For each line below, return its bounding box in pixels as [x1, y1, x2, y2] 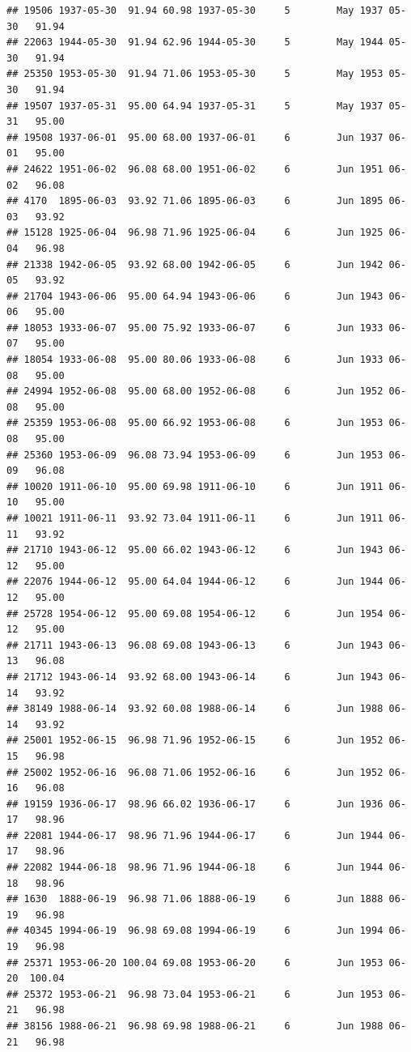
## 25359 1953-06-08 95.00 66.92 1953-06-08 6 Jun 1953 [6, 417, 383, 429]
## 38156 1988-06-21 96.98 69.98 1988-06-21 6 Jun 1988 [6, 1020, 383, 1032]
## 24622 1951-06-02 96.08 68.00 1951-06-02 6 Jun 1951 [6, 163, 383, 175]
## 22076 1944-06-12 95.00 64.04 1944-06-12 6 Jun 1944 [6, 576, 383, 588]
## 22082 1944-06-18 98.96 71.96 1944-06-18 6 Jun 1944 [6, 862, 383, 874]
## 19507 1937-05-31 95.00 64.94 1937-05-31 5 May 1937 [6, 100, 383, 112]
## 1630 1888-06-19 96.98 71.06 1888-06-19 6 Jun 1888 [6, 893, 383, 905]
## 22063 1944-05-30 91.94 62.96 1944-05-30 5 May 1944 [6, 36, 383, 49]
